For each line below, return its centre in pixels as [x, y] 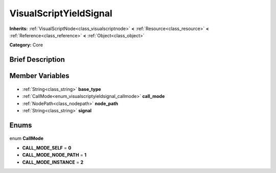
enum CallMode [26, 138]
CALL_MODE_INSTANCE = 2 [53, 162]
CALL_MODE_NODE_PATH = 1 [54, 155]
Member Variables [39, 76]
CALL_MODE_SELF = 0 [47, 147]
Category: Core [26, 45]
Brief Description [37, 59]
